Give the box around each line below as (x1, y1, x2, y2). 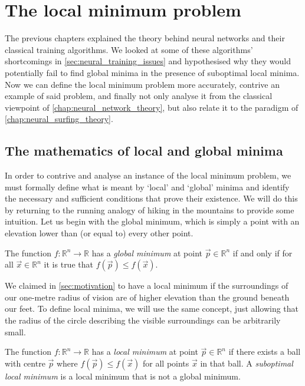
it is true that (44, 258, 93, 270)
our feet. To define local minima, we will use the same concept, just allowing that (5, 302, 299, 315)
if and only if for (232, 246, 293, 259)
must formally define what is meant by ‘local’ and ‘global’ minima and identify (5, 180, 290, 193)
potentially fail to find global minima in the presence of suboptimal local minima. (5, 66, 300, 78)
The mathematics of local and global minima (5, 141, 283, 160)
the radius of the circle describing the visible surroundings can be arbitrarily (5, 314, 281, 326)
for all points (143, 357, 189, 369)
